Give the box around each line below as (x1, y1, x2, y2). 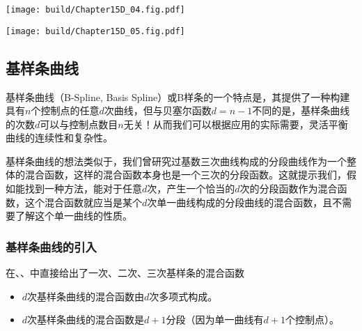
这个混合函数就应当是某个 (24, 194, 142, 209)
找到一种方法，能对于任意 (24, 181, 142, 196)
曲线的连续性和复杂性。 (6, 130, 113, 145)
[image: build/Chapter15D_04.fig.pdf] (6, 5, 185, 15)
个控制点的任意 (31, 103, 100, 118)
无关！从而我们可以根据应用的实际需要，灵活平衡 (123, 116, 348, 131)
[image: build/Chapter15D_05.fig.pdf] (6, 26, 185, 36)
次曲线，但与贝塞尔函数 (104, 103, 212, 118)
